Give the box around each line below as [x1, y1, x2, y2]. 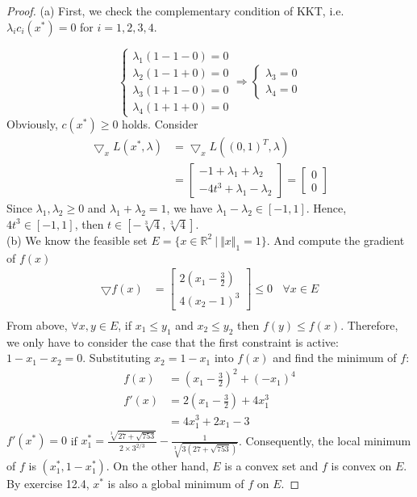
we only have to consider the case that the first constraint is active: [6, 333, 339, 350]
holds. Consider [122, 116, 198, 133]
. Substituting [82, 349, 151, 366]
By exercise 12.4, [6, 475, 90, 492]
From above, [6, 316, 68, 333]
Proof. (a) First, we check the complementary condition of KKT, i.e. [6, 2, 344, 19]
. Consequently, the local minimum [239, 432, 411, 449]
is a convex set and [224, 457, 319, 474]
